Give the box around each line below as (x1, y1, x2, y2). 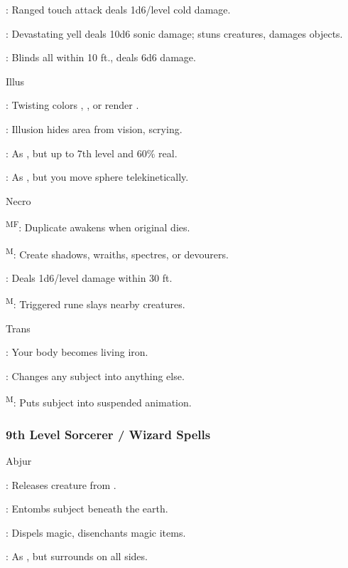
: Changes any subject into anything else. (6, 368, 185, 383)
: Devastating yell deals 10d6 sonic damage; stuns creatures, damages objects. (6, 26, 343, 41)
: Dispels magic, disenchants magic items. (6, 525, 186, 540)
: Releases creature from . (6, 477, 116, 492)
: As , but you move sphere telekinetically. (6, 169, 189, 184)
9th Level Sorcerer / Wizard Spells (6, 425, 211, 443)
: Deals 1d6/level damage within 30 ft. (6, 270, 173, 285)
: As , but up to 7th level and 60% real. (6, 145, 178, 160)
